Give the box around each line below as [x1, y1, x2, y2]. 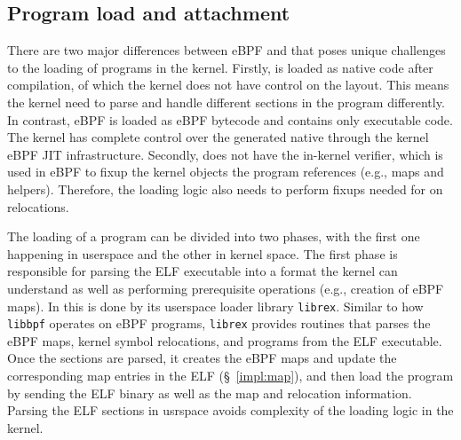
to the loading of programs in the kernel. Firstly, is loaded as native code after [7, 58, 433, 76]
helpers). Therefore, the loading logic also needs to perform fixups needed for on [7, 179, 443, 198]
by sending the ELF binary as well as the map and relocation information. [7, 383, 412, 402]
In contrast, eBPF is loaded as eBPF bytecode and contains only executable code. [7, 110, 453, 129]
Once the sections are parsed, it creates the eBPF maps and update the [7, 349, 397, 367]
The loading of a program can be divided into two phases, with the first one [7, 227, 420, 246]
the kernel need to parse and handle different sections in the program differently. [7, 92, 445, 111]
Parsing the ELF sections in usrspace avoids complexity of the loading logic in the [7, 401, 454, 420]
